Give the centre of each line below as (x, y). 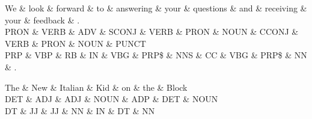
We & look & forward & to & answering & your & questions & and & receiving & (156, 8)
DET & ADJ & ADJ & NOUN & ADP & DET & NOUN (112, 99)
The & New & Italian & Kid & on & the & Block (96, 87)
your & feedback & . (42, 20)
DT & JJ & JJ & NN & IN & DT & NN (80, 110)
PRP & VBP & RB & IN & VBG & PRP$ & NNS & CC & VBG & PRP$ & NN (156, 55)
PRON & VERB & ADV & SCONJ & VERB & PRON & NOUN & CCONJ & (152, 32)
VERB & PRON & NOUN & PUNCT (75, 43)
